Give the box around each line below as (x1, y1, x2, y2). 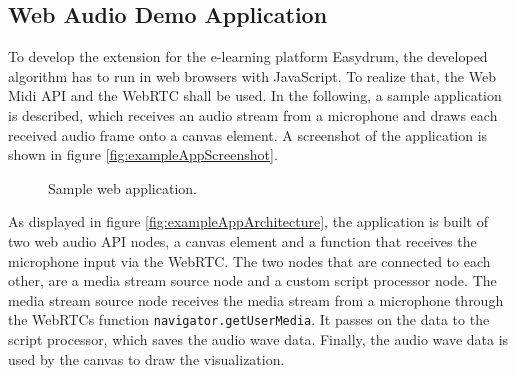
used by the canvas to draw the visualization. (8, 348, 285, 369)
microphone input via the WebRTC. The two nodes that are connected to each (8, 250, 491, 271)
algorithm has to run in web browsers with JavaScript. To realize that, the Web (8, 65, 496, 86)
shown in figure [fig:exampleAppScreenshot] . (8, 144, 278, 165)
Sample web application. (48, 177, 197, 198)
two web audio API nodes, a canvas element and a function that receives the (8, 230, 477, 251)
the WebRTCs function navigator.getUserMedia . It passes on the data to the (8, 309, 490, 330)
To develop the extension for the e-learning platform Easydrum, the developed (8, 46, 488, 67)
